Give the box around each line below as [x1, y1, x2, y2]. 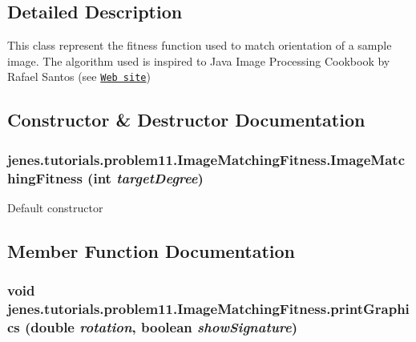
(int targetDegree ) [87, 167, 204, 187]
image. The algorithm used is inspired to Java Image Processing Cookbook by [7, 52, 390, 69]
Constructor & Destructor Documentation [7, 107, 366, 132]
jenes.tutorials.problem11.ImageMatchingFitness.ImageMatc [7, 149, 406, 169]
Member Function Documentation [7, 238, 296, 263]
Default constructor [7, 199, 103, 215]
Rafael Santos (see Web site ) [7, 68, 151, 85]
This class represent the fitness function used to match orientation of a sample [7, 37, 392, 54]
